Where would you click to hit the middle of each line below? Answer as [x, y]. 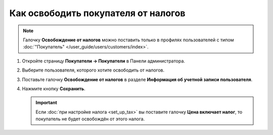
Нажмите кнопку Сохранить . [54, 89]
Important [47, 103]
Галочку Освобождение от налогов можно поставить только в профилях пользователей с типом [129, 40]
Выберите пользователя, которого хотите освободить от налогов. [93, 70]
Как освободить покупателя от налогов [97, 13]
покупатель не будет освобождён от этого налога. [90, 119]
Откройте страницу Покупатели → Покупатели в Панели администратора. [104, 61]
